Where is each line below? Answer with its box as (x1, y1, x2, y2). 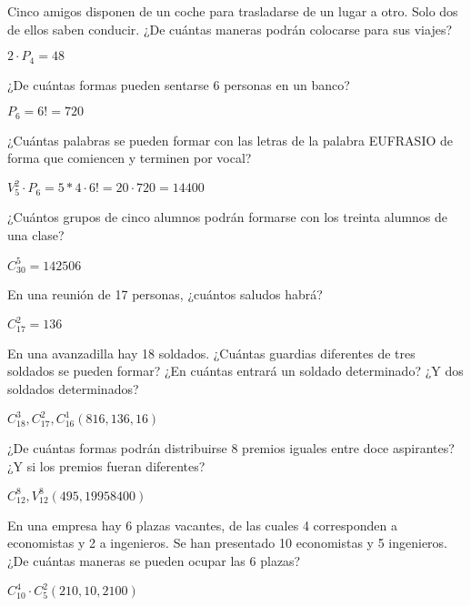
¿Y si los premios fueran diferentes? (7, 456, 205, 475)
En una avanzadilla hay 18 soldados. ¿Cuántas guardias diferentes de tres (7, 343, 416, 362)
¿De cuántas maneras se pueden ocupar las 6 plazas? (7, 550, 301, 570)
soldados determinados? (7, 379, 139, 398)
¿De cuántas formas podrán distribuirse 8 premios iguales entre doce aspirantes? (7, 439, 455, 458)
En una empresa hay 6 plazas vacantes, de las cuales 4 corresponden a (7, 515, 397, 534)
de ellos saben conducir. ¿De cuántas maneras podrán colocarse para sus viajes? (7, 19, 453, 38)
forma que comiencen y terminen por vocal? (7, 148, 252, 167)
